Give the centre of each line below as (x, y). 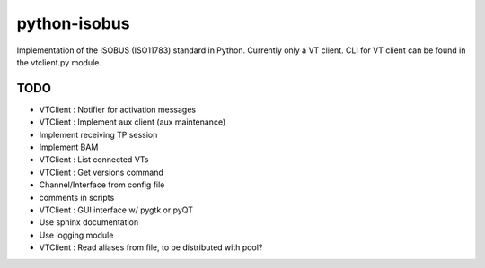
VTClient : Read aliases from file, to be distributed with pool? (151, 247)
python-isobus (73, 23)
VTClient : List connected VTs (94, 160)
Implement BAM (69, 147)
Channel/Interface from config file (102, 185)
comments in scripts (77, 197)
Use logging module (76, 235)
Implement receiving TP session (98, 134)
